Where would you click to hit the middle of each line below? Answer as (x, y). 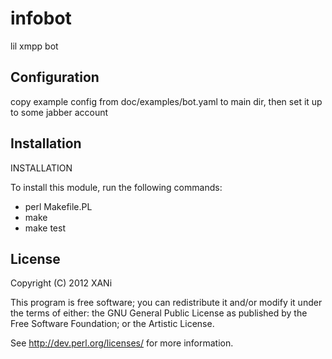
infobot (41, 18)
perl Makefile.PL (58, 206)
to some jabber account (59, 112)
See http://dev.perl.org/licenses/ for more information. (122, 343)
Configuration (55, 77)
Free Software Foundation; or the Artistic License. (112, 324)
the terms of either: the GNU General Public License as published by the (159, 313)
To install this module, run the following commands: (116, 187)
